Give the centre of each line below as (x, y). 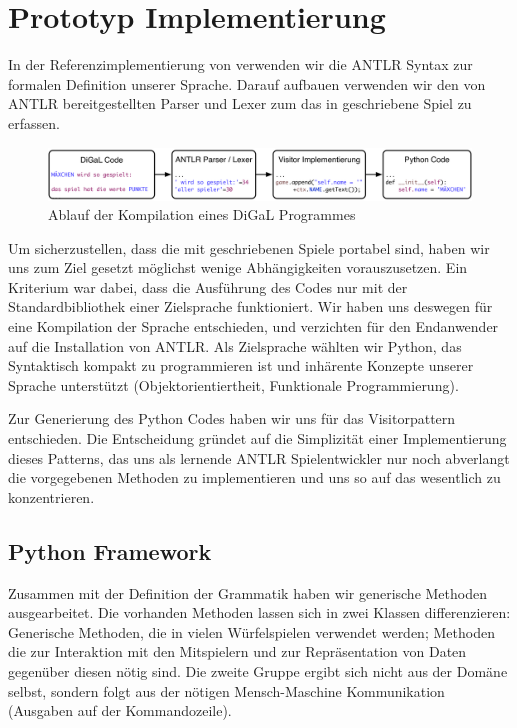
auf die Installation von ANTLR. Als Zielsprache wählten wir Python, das (235, 345)
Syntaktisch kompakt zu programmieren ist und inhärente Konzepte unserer (241, 365)
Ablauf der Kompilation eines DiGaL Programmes (202, 214)
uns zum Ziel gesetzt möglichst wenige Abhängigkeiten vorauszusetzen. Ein (238, 267)
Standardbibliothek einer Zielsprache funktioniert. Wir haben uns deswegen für (250, 306)
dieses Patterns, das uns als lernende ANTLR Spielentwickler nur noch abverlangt (259, 457)
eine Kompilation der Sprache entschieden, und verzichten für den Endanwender (253, 326)
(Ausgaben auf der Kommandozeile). (120, 710)
